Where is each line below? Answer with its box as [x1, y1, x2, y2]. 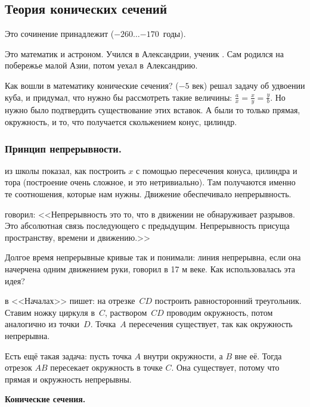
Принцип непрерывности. [5, 141, 122, 156]
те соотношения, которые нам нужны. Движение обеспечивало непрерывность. [5, 188, 292, 200]
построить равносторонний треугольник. [154, 294, 302, 307]
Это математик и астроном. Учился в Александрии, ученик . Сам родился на [5, 47, 284, 60]
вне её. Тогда [234, 349, 282, 362]
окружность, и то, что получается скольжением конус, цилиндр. [5, 116, 237, 128]
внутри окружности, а [143, 349, 223, 362]
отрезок [5, 361, 32, 374]
